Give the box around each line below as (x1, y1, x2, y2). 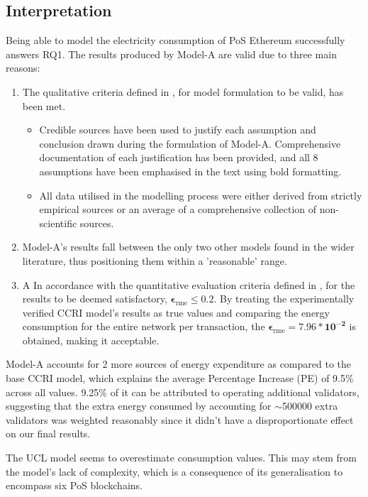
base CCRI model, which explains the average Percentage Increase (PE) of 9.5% (6, 371, 354, 386)
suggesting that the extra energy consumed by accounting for (6, 398, 272, 413)
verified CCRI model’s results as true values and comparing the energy (22, 305, 330, 319)
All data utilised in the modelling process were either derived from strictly (39, 187, 362, 202)
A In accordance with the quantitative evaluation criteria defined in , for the (22, 277, 355, 292)
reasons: (6, 60, 40, 75)
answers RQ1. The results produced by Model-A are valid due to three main (6, 46, 337, 61)
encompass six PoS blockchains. (6, 478, 143, 493)
